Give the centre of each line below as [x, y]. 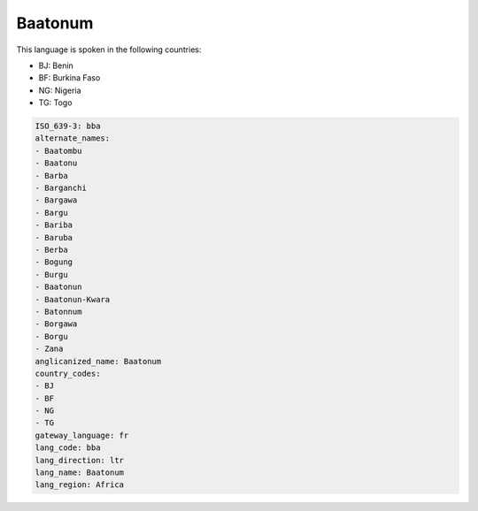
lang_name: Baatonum [79, 473]
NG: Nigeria [60, 90]
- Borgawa [56, 324]
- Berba [51, 250]
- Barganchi [61, 188]
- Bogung [54, 262]
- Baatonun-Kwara [73, 299]
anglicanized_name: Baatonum [98, 361]
